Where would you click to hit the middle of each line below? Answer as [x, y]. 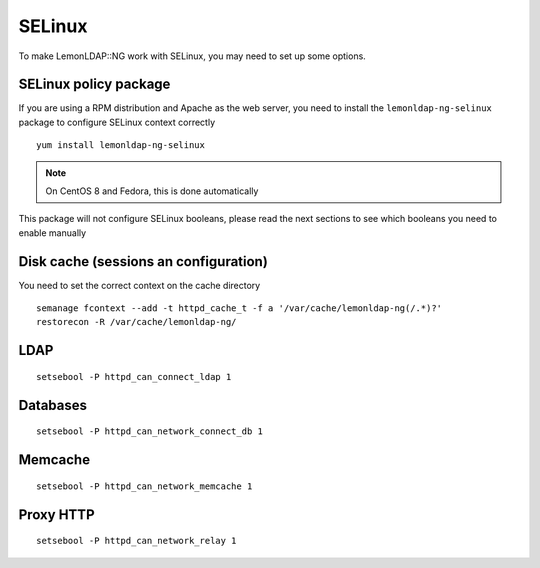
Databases [53, 405]
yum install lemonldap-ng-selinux [120, 145]
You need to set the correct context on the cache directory [139, 285]
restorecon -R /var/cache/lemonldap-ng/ [136, 322]
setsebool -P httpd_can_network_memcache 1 [144, 486]
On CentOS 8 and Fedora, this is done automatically [152, 191]
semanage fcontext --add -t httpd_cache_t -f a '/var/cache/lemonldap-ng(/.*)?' [239, 308]
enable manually [52, 232]
